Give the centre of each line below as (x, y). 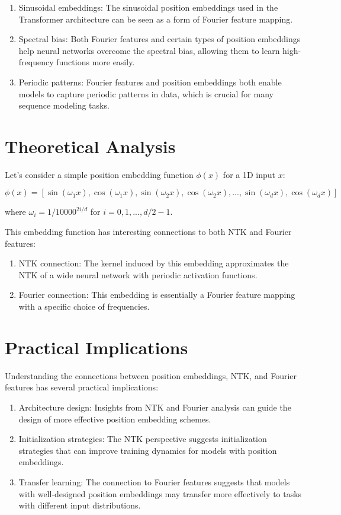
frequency (36, 62)
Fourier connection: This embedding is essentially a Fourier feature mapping (157, 295)
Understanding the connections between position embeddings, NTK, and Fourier (151, 375)
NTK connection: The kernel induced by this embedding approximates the (154, 263)
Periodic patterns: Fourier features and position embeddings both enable (150, 82)
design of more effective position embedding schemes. (115, 419)
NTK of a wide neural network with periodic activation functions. (138, 274)
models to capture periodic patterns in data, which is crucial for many (146, 93)
